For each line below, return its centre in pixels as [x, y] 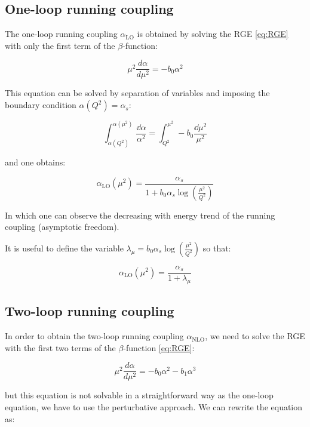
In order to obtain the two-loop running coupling [94, 336]
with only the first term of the [60, 45]
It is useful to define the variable [64, 248]
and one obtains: [35, 162]
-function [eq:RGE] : [159, 347]
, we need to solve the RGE [255, 336]
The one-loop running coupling [61, 34]
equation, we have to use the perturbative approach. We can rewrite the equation [154, 406]
